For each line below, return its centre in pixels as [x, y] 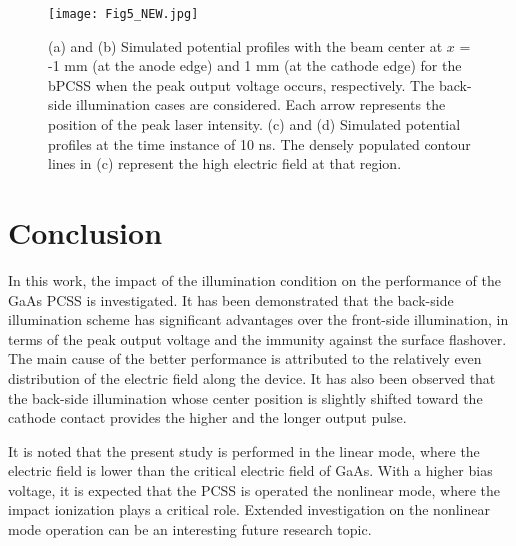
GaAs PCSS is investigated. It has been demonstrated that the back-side [231, 299]
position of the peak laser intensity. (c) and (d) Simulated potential [254, 124]
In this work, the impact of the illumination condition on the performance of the [254, 279]
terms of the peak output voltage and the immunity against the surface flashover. [257, 338]
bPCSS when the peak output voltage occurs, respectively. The [241, 84]
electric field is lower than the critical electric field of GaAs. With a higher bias [250, 470]
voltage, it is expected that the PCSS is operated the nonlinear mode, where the [254, 489]
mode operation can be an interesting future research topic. [190, 529]
